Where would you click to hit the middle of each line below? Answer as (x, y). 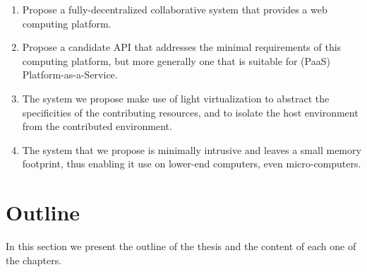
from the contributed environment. (97, 126)
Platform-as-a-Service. (70, 75)
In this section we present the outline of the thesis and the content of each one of (181, 246)
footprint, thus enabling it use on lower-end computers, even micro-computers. (192, 164)
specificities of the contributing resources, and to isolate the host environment (190, 112)
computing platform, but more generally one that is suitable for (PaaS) (176, 60)
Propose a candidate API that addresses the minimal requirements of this (182, 47)
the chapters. (34, 260)
